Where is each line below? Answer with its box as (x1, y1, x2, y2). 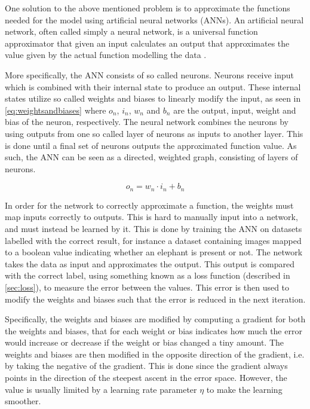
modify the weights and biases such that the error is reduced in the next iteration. (5, 292, 306, 305)
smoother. (5, 395, 41, 407)
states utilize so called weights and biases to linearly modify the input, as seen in (5, 92, 301, 105)
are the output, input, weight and (173, 103, 296, 116)
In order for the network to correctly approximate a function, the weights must (5, 199, 294, 211)
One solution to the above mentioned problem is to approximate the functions (5, 2, 290, 14)
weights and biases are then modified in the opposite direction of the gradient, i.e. (5, 347, 305, 360)
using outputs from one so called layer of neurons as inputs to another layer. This (5, 127, 303, 139)
